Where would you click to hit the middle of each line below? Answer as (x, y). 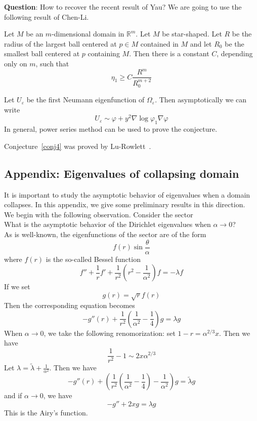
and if (13, 395)
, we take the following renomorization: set (110, 333)
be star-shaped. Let (192, 34)
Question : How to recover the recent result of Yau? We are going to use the (123, 7)
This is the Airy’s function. (46, 413)
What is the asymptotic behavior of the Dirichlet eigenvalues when (108, 224)
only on (16, 63)
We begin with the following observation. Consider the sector (99, 214)
